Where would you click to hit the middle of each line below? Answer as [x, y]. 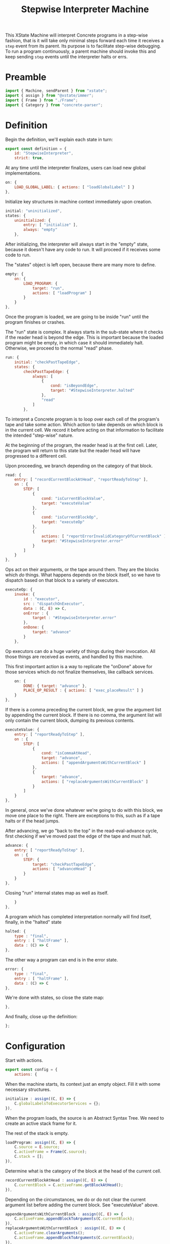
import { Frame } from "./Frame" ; [42, 100]
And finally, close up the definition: [41, 1017]
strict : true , [29, 158]
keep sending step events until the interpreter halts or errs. [67, 57]
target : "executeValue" [67, 503]
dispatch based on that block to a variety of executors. [62, 580]
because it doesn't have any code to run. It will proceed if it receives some [83, 250]
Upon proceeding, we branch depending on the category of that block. [79, 466]
